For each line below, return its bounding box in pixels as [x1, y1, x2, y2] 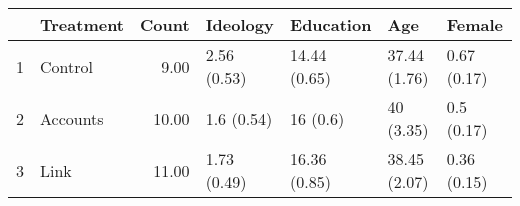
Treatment [40, 13, 125, 36]
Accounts [40, 106, 104, 130]
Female [446, 13, 503, 36]
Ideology [205, 13, 274, 36]
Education [290, 13, 372, 36]
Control [40, 54, 93, 78]
